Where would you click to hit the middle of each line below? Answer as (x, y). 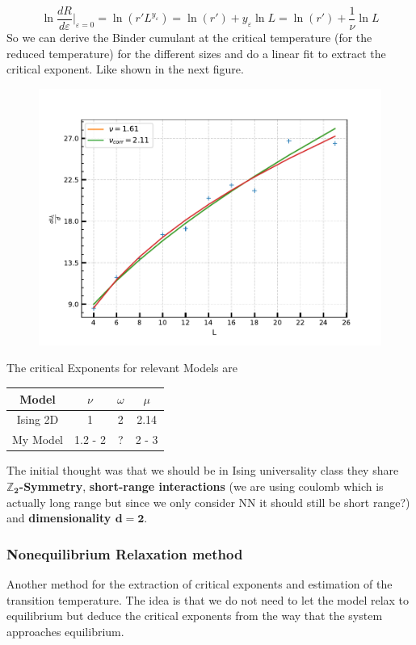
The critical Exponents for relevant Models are (122, 368)
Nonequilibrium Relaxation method (125, 553)
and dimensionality (59, 518)
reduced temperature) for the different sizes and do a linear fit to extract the (196, 53)
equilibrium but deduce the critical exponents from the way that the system (195, 616)
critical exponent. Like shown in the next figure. (125, 69)
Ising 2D (38, 419)
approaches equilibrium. (65, 631)
